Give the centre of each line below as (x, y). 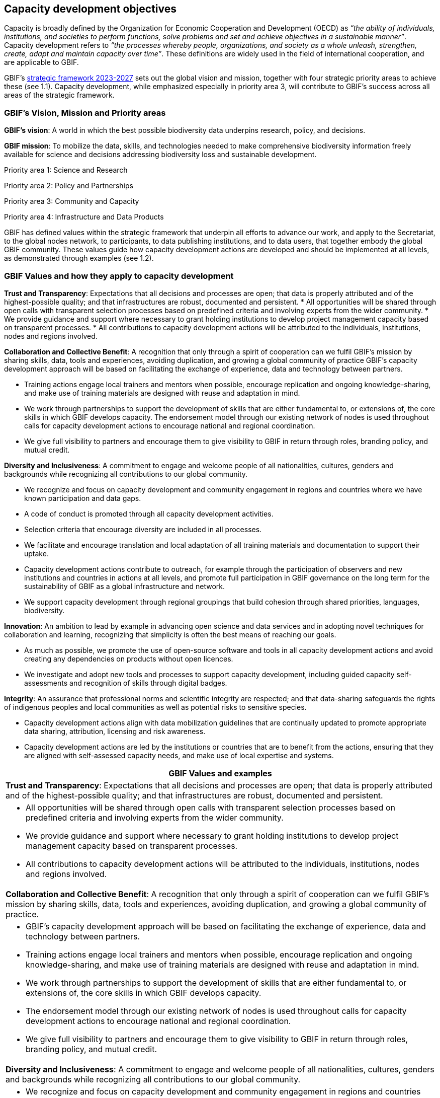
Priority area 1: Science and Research (66, 170)
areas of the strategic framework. (59, 95)
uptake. (36, 553)
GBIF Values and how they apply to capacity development (119, 276)
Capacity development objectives (91, 9)
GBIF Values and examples (220, 773)
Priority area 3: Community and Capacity (72, 201)
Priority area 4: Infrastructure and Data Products (84, 217)
